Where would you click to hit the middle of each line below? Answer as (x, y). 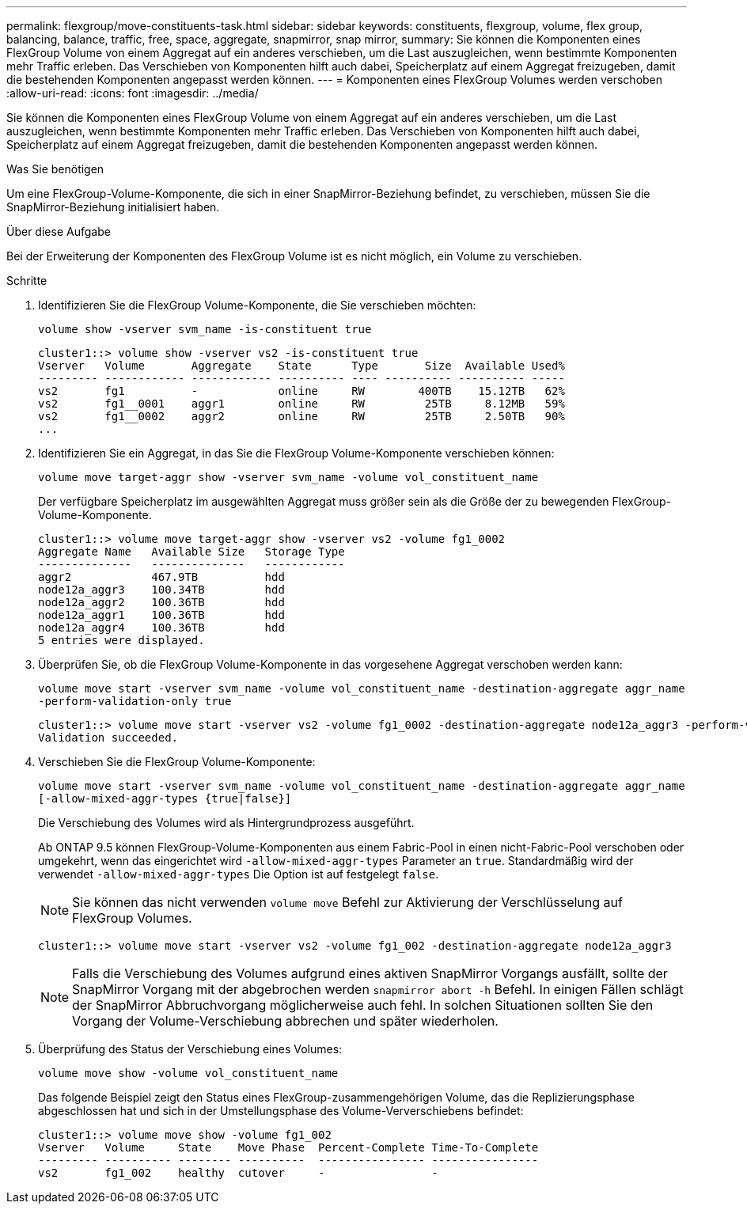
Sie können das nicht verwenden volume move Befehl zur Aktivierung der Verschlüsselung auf (347, 902)
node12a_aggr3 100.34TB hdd (161, 590)
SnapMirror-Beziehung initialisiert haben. (113, 207)
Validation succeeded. (108, 738)
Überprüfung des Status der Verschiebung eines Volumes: (190, 1049)
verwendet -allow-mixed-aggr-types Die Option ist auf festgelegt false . (239, 874)
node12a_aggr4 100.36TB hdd (161, 628)
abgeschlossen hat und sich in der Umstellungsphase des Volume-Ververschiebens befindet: (281, 1111)
